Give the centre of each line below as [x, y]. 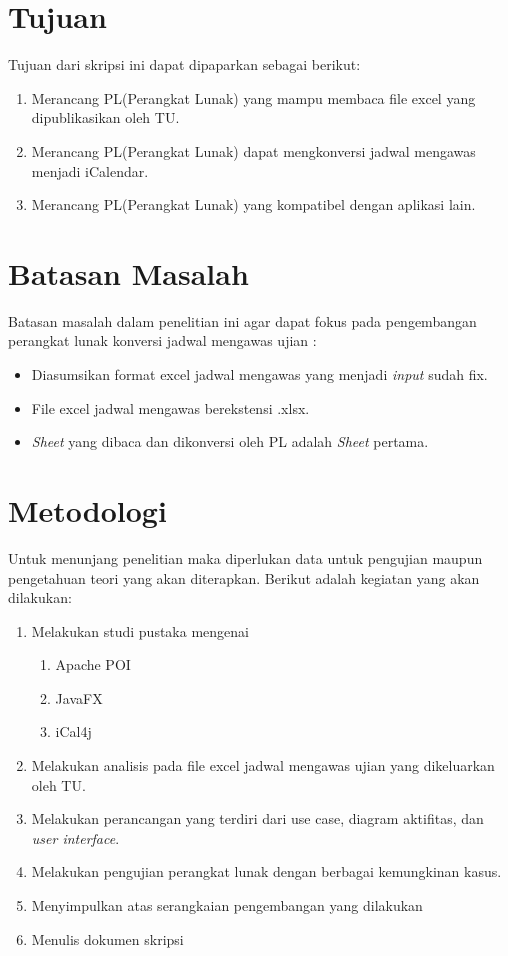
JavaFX [79, 697]
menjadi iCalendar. [90, 170]
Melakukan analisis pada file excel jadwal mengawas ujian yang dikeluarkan [263, 765]
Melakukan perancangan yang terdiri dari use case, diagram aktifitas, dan [257, 818]
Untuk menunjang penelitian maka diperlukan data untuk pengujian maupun [245, 557]
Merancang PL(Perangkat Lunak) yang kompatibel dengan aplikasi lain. [253, 204]
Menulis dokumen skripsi [107, 938]
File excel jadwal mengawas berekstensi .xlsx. [170, 407]
